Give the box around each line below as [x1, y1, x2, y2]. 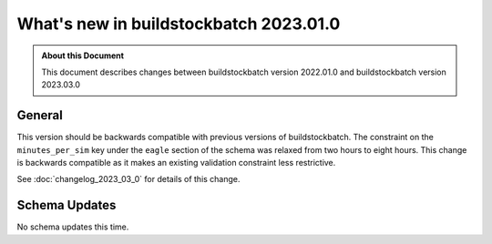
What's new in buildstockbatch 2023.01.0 [16, 14, 341, 34]
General [16, 107, 64, 123]
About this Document [41, 50, 125, 61]
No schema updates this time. [16, 221, 129, 232]
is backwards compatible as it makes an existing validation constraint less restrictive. [16, 158, 336, 168]
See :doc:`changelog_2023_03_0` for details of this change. [16, 174, 241, 185]
